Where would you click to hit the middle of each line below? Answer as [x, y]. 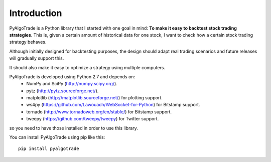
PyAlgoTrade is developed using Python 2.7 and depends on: [72, 76]
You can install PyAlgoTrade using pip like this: [57, 137]
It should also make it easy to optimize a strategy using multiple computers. [87, 67]
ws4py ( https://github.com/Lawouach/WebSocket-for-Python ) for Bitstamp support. [113, 105]
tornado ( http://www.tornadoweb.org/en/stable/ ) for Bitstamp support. [99, 112]
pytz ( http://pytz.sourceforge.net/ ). [62, 91]
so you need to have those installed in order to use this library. [74, 128]
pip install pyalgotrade [49, 149]
